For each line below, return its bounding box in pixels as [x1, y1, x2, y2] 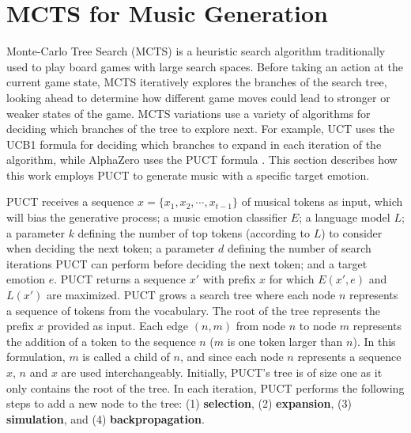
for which [269, 271, 315, 287]
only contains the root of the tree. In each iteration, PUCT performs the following [6, 379, 405, 396]
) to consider [321, 224, 383, 241]
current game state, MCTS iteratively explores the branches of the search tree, [6, 74, 387, 90]
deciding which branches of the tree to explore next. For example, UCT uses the [6, 120, 394, 137]
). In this [353, 332, 396, 349]
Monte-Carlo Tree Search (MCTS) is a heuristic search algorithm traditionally [6, 43, 386, 59]
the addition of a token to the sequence [6, 332, 196, 349]
